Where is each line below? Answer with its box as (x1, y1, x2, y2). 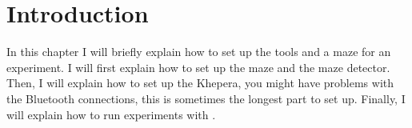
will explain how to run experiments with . (6, 106, 216, 122)
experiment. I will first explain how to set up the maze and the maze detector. (6, 58, 390, 75)
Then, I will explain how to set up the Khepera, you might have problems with (6, 74, 394, 91)
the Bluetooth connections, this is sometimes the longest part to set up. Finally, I (6, 90, 406, 106)
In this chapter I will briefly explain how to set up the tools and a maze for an (6, 43, 391, 60)
